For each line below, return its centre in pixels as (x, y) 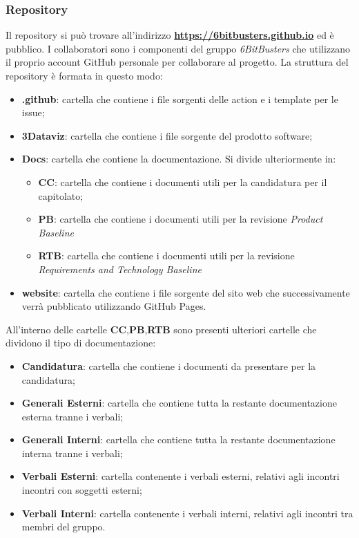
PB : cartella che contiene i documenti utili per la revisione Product (181, 219)
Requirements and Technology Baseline (120, 269)
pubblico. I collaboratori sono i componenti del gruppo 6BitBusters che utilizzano (178, 48)
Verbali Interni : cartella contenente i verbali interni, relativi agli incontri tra (187, 513)
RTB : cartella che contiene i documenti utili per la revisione (166, 256)
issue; (33, 112)
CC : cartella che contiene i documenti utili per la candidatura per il (183, 182)
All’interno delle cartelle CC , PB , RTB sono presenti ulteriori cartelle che (161, 329)
